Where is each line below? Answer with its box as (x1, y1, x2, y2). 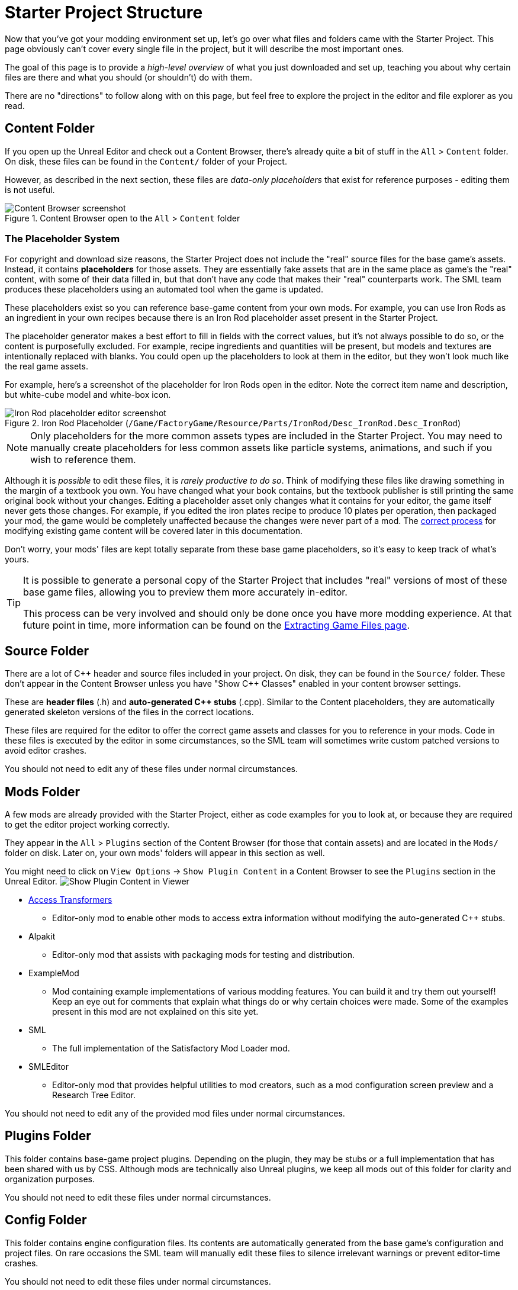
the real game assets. (5, 361, 88, 372)
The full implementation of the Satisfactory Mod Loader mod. (52, 1043, 290, 1054)
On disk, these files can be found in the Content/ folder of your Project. (5, 156, 287, 166)
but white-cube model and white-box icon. (5, 390, 171, 400)
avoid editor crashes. (5, 745, 87, 756)
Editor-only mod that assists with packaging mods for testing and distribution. (52, 950, 355, 960)
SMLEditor (28, 1061, 69, 1072)
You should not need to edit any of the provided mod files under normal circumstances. (5, 1108, 345, 1119)
